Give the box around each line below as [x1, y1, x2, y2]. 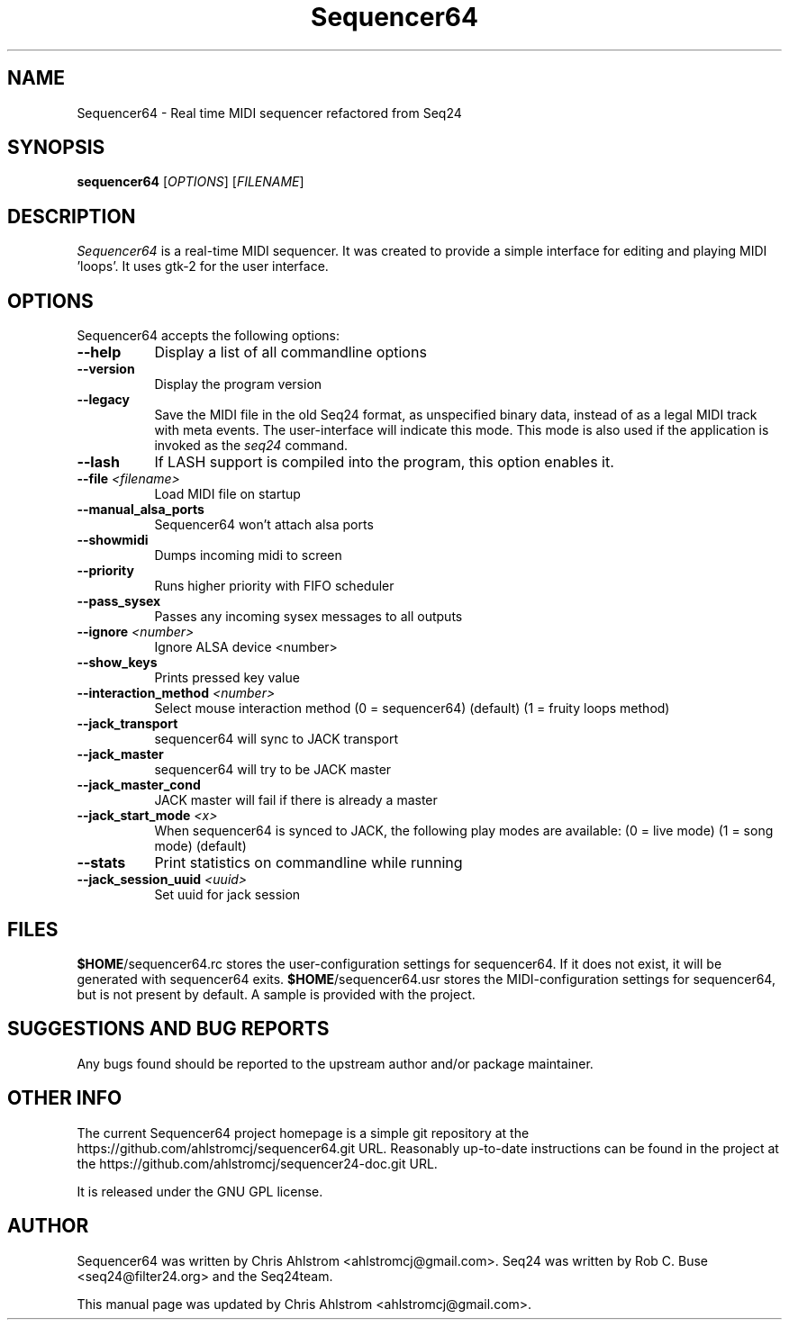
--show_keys [77, 654, 158, 671]
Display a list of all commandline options [154, 343, 427, 362]
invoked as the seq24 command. [154, 438, 349, 454]
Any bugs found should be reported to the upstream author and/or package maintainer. [77, 1055, 594, 1071]
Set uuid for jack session [154, 887, 301, 903]
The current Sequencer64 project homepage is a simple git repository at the [77, 1124, 530, 1141]
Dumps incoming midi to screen [154, 547, 342, 564]
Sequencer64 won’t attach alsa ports [154, 517, 374, 533]
